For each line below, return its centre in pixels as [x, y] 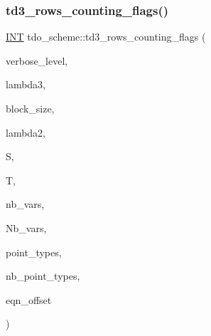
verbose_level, [37, 60]
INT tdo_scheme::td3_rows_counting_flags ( [106, 37]
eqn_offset [29, 299]
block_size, [30, 108]
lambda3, [26, 84]
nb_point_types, [43, 276]
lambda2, [26, 132]
